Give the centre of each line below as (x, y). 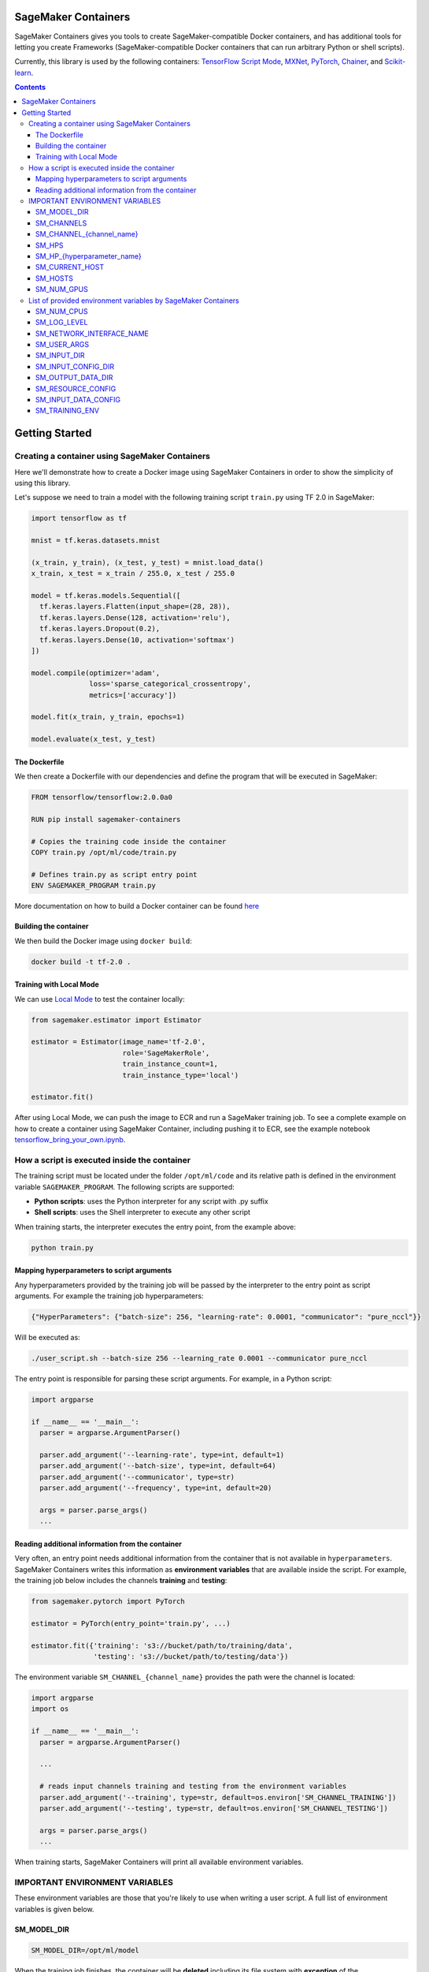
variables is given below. (54, 1909)
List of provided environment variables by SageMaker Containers (134, 301)
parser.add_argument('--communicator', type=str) (137, 1477)
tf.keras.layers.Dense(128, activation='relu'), (135, 618)
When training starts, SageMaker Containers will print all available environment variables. (159, 1862)
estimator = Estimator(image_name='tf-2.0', (118, 1042)
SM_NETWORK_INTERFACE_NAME (92, 333)
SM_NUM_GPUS (62, 289)
